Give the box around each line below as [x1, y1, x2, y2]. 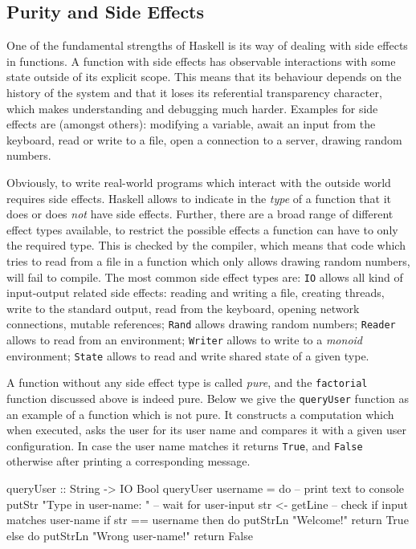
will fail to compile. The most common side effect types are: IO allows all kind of [6, 268, 403, 285]
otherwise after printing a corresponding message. [6, 453, 251, 470]
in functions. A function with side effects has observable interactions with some [6, 52, 396, 69]
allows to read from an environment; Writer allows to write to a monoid [6, 331, 362, 348]
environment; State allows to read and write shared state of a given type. [6, 347, 369, 364]
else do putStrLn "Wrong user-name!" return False [6, 527, 253, 543]
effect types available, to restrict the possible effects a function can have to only [6, 221, 398, 238]
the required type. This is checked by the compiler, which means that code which [6, 237, 406, 254]
